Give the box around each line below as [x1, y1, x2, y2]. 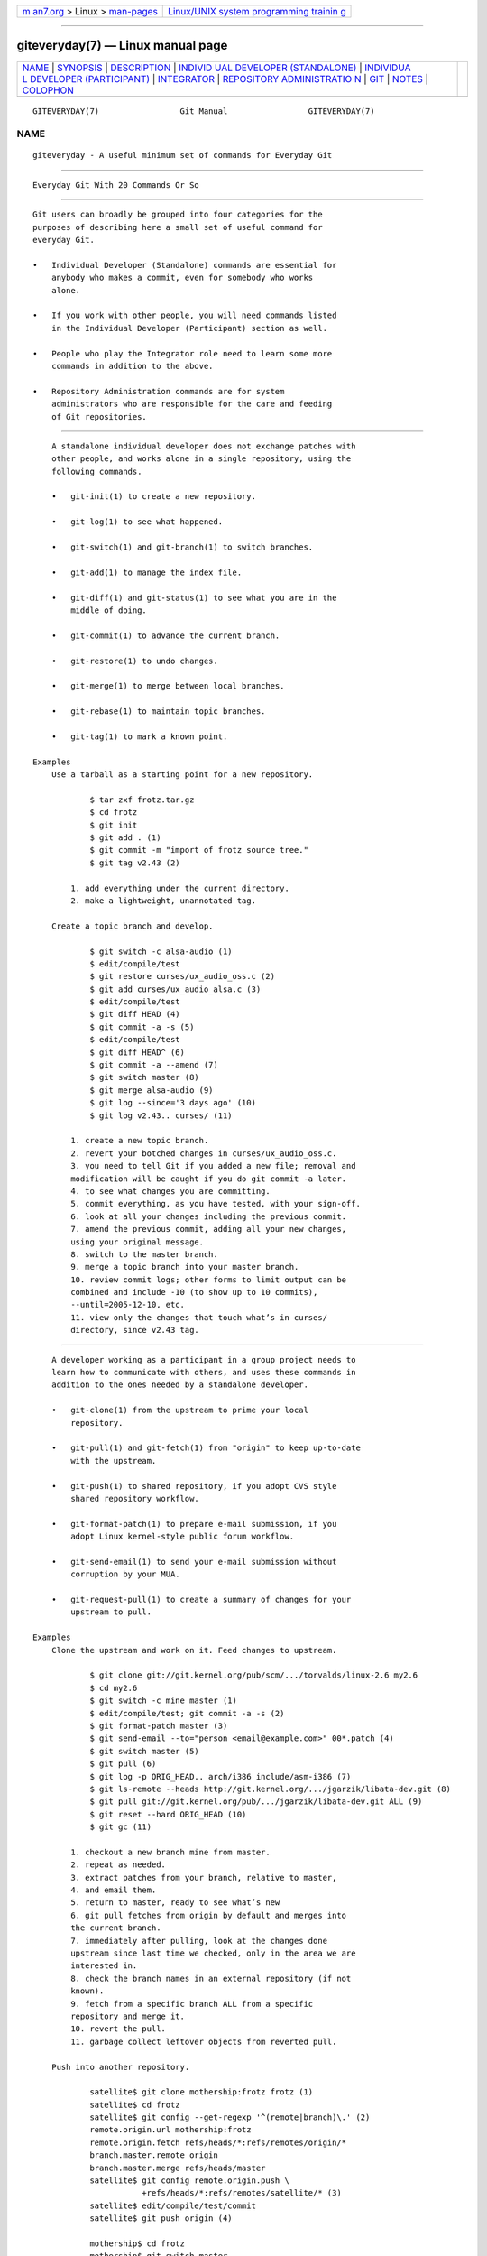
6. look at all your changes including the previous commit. [70, 1211, 347, 1222]
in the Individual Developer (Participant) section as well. [51, 323, 328, 333]
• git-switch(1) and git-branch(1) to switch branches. [51, 542, 314, 552]
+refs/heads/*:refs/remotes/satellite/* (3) [141, 2188, 342, 2198]
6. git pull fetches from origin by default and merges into [70, 1909, 347, 1920]
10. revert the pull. [70, 2024, 167, 2034]
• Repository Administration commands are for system [32, 386, 285, 396]
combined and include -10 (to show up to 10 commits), [70, 1287, 318, 1298]
